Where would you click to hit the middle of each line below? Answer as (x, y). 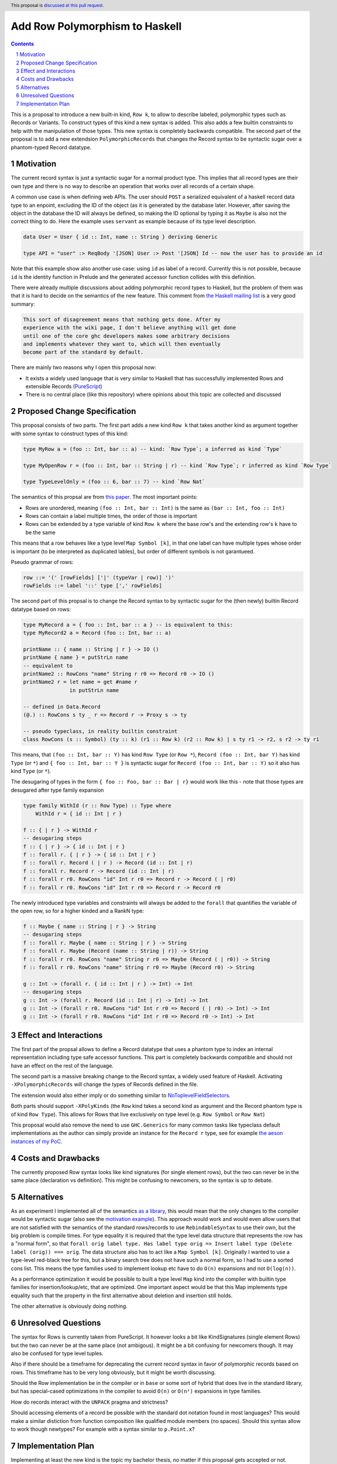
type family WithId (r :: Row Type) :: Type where (97, 805)
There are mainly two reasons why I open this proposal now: (83, 367)
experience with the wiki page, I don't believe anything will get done (130, 328)
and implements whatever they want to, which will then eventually (122, 344)
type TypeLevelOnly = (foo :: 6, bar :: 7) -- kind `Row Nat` (114, 482)
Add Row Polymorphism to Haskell (96, 27)
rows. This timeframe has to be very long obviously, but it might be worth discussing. (113, 1372)
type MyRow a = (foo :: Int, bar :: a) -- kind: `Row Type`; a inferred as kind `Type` (153, 449)
